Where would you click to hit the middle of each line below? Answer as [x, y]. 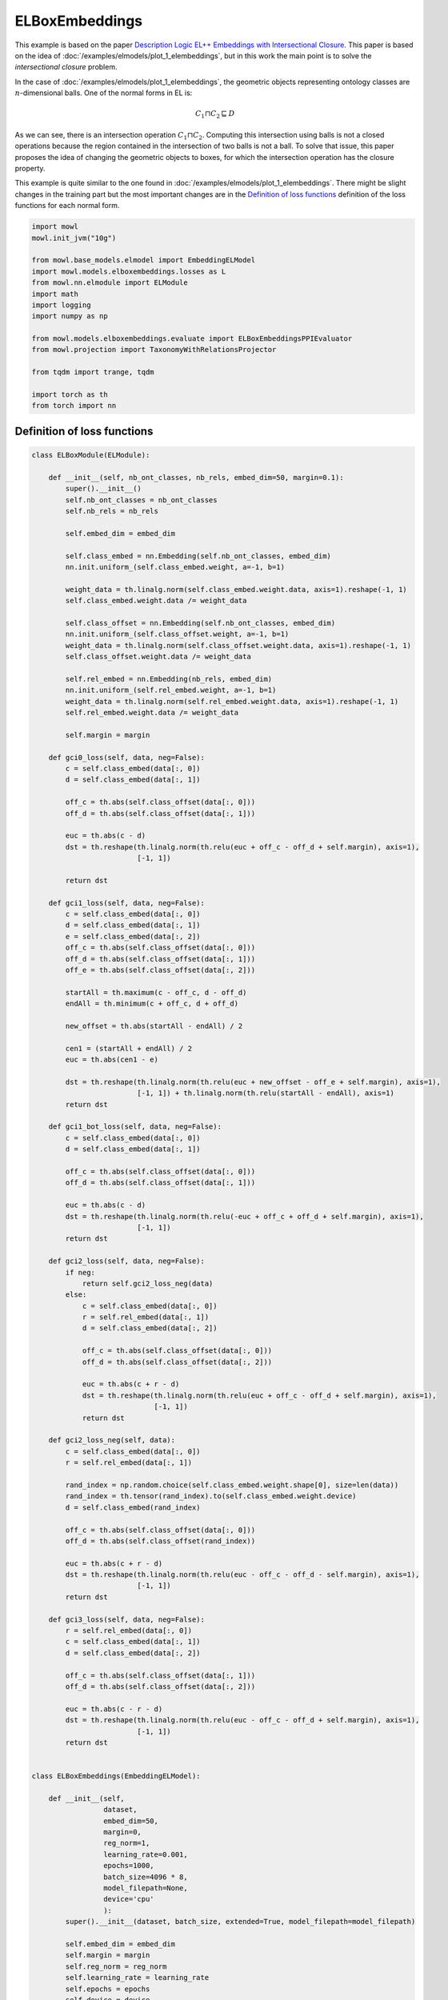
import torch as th [70, 395]
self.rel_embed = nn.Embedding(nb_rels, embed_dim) [169, 679]
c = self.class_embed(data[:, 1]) [133, 1642]
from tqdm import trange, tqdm [93, 372]
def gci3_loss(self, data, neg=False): [127, 1619]
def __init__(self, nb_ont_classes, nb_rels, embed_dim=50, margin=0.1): [196, 477]
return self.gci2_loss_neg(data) [148, 1283]
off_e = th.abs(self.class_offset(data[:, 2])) [160, 970]
